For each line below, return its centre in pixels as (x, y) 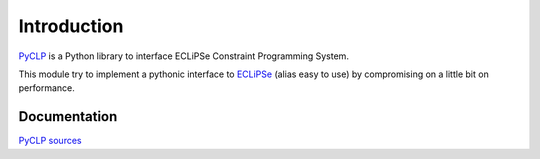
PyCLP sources (50, 141)
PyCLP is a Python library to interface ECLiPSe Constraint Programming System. (184, 56)
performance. (46, 88)
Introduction (71, 26)
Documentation (68, 116)
